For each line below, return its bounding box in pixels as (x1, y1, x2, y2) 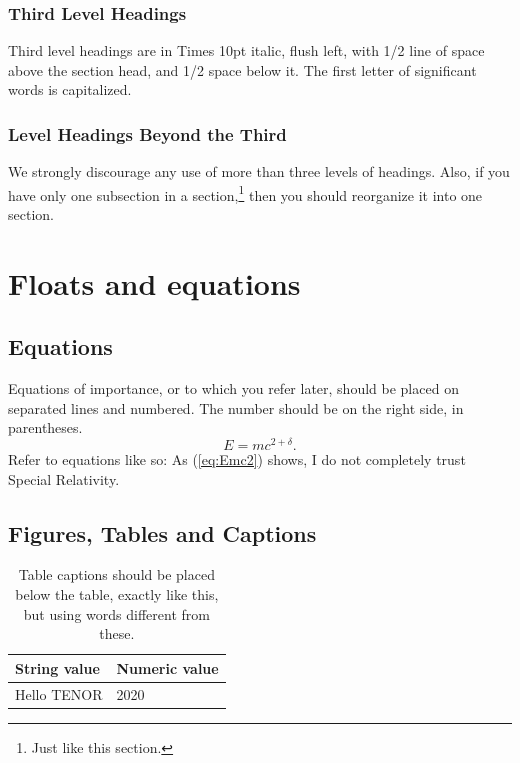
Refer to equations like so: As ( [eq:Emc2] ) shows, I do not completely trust (8, 449, 466, 470)
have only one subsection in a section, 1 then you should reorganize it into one (8, 181, 483, 205)
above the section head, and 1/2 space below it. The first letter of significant (8, 59, 477, 80)
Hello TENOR (15, 683, 103, 704)
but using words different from (23, 603, 210, 624)
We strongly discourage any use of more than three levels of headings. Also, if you (8, 161, 510, 182)
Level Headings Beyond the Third (8, 121, 287, 146)
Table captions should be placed (18, 564, 215, 585)
